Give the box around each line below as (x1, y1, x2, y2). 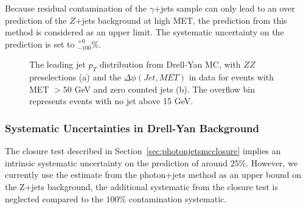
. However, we (246, 156, 298, 169)
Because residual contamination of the (5, 2, 147, 14)
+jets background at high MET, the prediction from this (75, 13, 287, 26)
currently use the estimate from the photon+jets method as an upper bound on (5, 168, 301, 181)
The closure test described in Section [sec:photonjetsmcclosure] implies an (5, 144, 281, 157)
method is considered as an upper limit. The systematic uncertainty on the (5, 26, 284, 38)
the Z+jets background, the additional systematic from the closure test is (5, 180, 278, 193)
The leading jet (29, 58, 86, 71)
